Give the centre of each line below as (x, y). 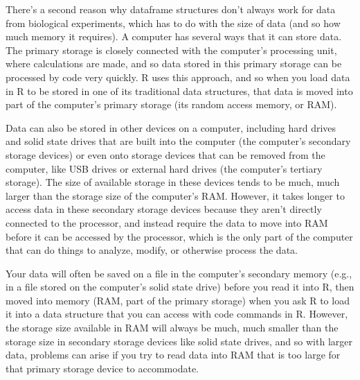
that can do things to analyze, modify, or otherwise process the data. (152, 250)
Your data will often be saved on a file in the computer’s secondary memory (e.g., (179, 273)
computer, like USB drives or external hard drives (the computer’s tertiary (164, 168)
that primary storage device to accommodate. (102, 368)
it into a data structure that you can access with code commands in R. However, (177, 314)
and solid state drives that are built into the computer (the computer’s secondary (178, 141)
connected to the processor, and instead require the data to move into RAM (167, 222)
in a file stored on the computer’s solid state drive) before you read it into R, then (180, 287)
